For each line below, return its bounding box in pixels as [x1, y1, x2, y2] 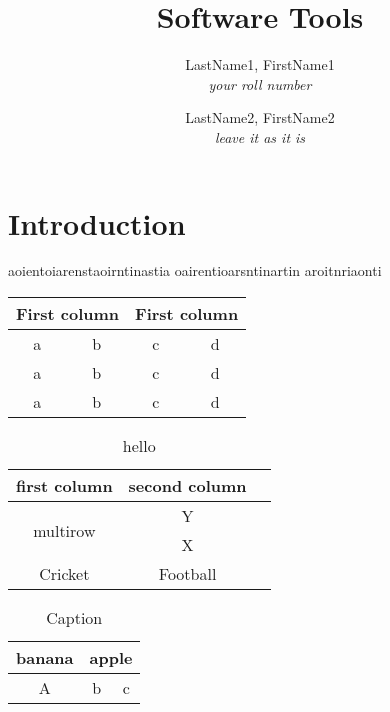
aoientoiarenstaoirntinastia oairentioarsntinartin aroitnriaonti [8, 260, 382, 281]
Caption [46, 606, 103, 630]
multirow [33, 518, 96, 542]
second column [128, 474, 247, 498]
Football [158, 562, 217, 586]
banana [16, 646, 74, 670]
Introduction [8, 202, 186, 243]
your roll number [208, 73, 312, 94]
